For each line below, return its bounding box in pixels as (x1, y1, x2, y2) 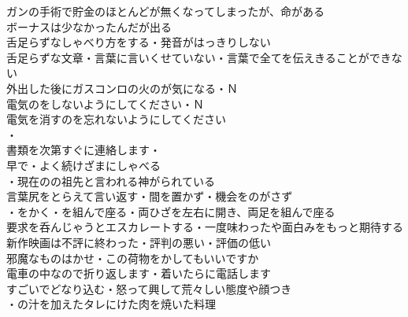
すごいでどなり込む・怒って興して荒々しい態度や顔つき (6, 280, 292, 297)
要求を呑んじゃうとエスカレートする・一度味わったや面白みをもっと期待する (6, 219, 403, 235)
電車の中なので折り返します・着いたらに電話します (6, 265, 271, 282)
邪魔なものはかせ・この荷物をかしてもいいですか (6, 249, 259, 266)
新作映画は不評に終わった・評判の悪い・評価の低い (6, 234, 271, 250)
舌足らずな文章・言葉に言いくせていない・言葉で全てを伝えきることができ (6, 49, 391, 65)
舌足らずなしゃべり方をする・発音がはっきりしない (6, 34, 271, 50)
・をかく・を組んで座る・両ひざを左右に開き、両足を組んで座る (6, 203, 336, 219)
